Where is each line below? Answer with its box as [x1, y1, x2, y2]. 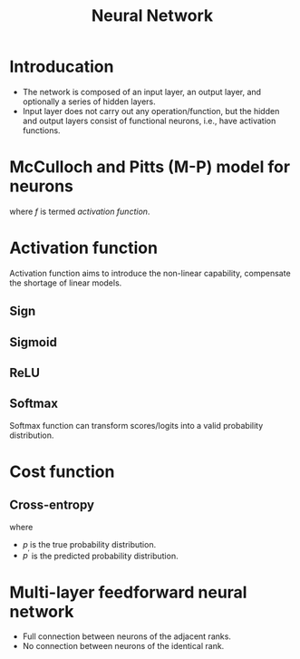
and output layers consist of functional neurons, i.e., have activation [22, 115, 276, 126]
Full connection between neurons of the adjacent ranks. [22, 631, 231, 642]
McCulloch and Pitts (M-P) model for [9, 157, 291, 178]
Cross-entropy [9, 498, 95, 513]
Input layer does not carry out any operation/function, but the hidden [22, 105, 280, 116]
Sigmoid [9, 334, 57, 350]
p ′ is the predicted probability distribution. [22, 548, 179, 561]
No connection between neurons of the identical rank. [22, 641, 225, 652]
